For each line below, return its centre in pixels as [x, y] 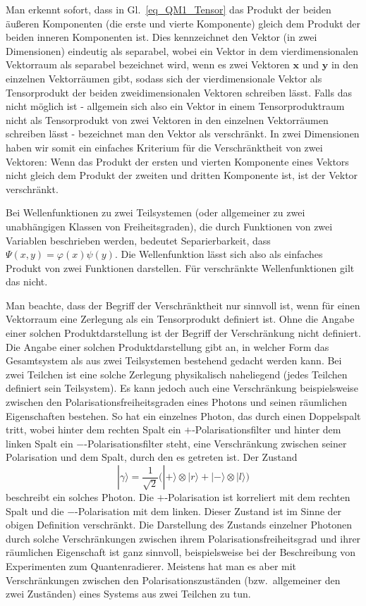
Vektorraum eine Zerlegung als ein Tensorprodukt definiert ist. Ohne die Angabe [180, 319]
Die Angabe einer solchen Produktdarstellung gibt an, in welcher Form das [167, 346]
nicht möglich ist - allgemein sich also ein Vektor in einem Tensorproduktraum [175, 106]
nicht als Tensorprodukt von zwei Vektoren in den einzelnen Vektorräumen [167, 119]
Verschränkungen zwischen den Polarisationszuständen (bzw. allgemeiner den [173, 580]
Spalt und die [35, 511]
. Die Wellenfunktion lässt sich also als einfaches [219, 254]
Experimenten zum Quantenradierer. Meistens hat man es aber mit [151, 565]
